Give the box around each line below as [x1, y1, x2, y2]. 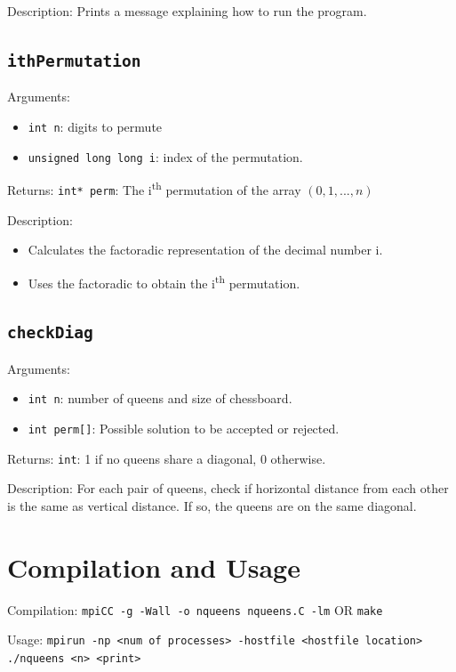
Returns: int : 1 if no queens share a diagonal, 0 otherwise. [7, 449, 326, 467]
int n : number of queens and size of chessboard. [28, 389, 292, 408]
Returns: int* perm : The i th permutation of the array [7, 178, 301, 198]
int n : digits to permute [28, 117, 163, 135]
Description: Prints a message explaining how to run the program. [7, 2, 367, 20]
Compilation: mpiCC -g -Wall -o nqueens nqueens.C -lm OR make [7, 600, 383, 619]
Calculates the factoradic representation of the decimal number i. [28, 240, 383, 259]
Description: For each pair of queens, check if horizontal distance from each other [7, 479, 449, 498]
